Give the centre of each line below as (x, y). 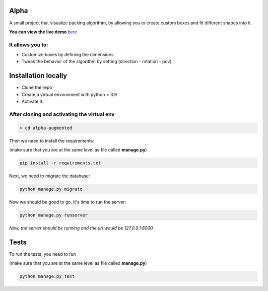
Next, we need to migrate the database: (50, 176)
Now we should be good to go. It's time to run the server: (67, 202)
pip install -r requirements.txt (60, 163)
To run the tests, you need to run (43, 254)
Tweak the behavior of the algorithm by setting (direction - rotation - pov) (97, 62)
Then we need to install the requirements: (52, 141)
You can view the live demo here (43, 32)
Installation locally (38, 76)
